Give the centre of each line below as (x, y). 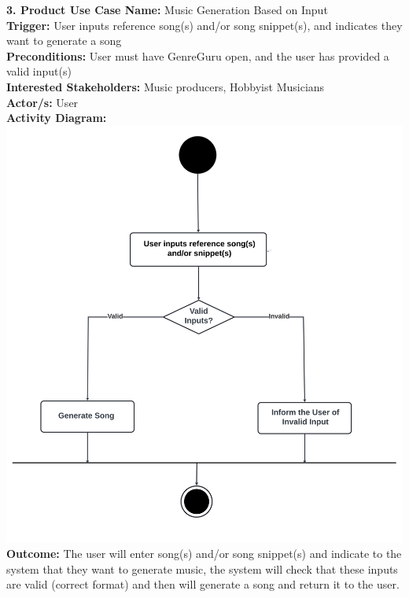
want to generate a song (64, 41)
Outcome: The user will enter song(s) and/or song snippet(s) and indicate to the (204, 554)
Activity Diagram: (57, 118)
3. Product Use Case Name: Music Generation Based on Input (167, 9)
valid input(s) (39, 71)
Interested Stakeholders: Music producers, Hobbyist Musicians (166, 86)
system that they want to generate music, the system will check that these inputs (202, 568)
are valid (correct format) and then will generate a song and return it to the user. (203, 584)
